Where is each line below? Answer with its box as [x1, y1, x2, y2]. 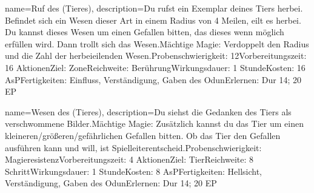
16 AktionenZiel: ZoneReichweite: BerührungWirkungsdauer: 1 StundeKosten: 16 [5, 61, 306, 73]
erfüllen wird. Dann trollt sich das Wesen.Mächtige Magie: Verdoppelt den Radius [5, 37, 309, 50]
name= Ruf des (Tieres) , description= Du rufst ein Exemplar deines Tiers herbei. [5, 2, 303, 14]
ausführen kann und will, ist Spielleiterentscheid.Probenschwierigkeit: [5, 141, 262, 154]
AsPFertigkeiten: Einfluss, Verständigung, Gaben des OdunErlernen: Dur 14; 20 [5, 73, 302, 86]
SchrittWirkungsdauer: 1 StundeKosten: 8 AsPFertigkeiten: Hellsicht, [5, 164, 262, 177]
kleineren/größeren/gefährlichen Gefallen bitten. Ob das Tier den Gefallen [5, 129, 281, 141]
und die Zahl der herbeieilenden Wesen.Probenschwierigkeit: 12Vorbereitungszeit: [5, 49, 307, 62]
